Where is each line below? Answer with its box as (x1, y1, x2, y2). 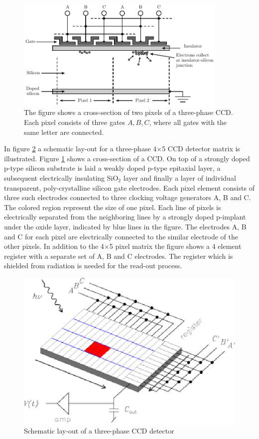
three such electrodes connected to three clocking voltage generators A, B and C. (4, 192, 251, 203)
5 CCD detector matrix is (162, 143, 240, 154)
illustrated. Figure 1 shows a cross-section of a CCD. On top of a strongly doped (4, 153, 250, 163)
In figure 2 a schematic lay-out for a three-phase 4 (4, 143, 157, 154)
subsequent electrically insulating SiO (4, 173, 119, 183)
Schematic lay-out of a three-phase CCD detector (24, 426, 174, 436)
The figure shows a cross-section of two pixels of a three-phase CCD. (24, 107, 233, 117)
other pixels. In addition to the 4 (4, 241, 104, 251)
